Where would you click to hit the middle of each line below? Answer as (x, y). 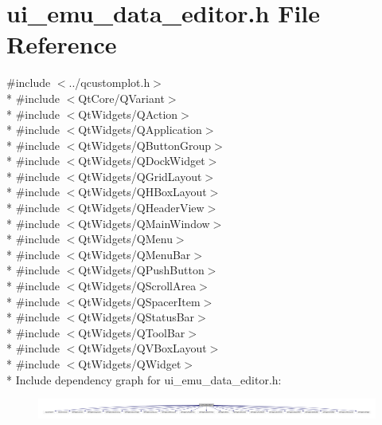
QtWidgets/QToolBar (132, 332)
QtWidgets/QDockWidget (142, 161)
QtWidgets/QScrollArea (137, 286)
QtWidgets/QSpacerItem (139, 301)
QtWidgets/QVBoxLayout (142, 348)
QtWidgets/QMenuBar (134, 254)
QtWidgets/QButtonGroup (145, 145)
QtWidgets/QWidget (130, 364)
